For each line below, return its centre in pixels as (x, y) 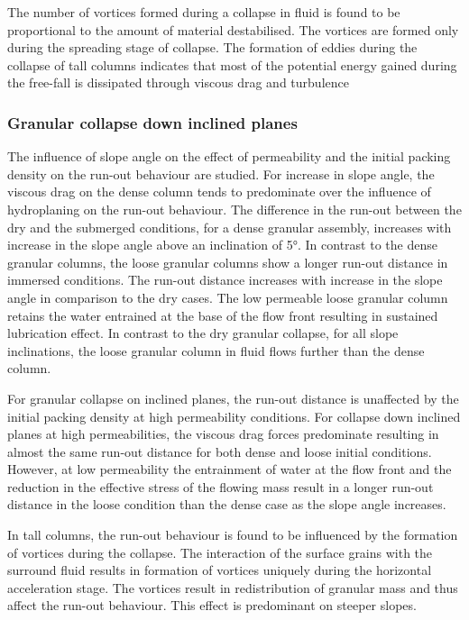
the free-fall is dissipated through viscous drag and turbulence (178, 82)
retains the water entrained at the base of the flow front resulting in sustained (223, 315)
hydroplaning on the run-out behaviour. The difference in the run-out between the (234, 209)
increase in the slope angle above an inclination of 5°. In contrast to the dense (222, 245)
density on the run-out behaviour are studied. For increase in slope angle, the (221, 173)
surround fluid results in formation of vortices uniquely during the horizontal (220, 570)
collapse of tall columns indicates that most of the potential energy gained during (232, 64)
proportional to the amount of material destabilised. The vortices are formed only (233, 29)
